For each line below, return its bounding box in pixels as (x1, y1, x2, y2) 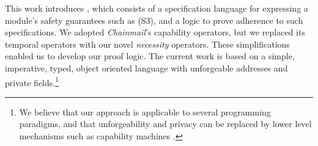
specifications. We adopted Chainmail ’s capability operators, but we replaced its (5, 26, 305, 38)
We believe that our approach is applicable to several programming (19, 105, 271, 118)
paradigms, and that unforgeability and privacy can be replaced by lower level (19, 117, 312, 130)
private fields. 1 (5, 74, 59, 89)
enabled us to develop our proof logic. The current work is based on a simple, (5, 49, 295, 62)
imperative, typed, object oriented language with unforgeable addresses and (5, 61, 288, 74)
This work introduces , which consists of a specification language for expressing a (5, 2, 308, 14)
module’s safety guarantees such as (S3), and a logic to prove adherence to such (5, 13, 303, 26)
